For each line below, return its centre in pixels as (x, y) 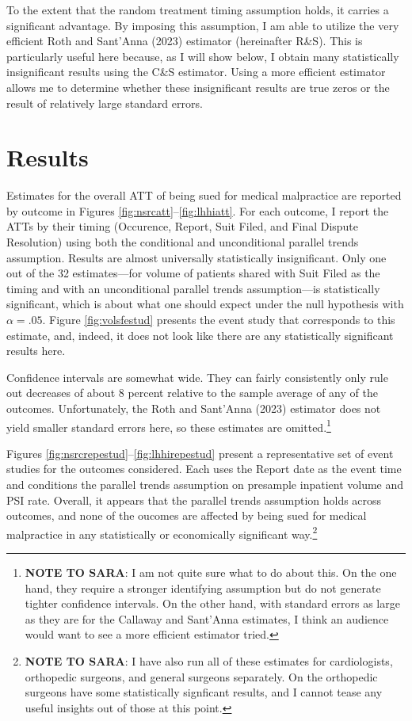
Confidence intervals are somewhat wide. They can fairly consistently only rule (197, 377)
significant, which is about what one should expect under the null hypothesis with (205, 304)
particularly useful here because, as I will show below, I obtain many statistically (203, 56)
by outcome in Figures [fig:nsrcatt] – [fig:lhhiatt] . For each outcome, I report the (198, 210)
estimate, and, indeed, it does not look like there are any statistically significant (200, 335)
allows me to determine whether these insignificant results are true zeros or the (198, 87)
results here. (36, 351)
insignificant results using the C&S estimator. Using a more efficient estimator (196, 72)
